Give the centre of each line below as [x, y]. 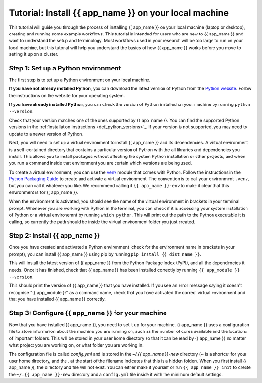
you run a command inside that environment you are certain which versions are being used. [100, 163]
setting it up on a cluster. [34, 54]
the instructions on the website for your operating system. [67, 95]
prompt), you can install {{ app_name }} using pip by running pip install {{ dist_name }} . [105, 254]
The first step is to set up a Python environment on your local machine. [80, 80]
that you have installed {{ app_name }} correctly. [57, 299]
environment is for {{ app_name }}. [44, 192]
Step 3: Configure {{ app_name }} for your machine [88, 313]
